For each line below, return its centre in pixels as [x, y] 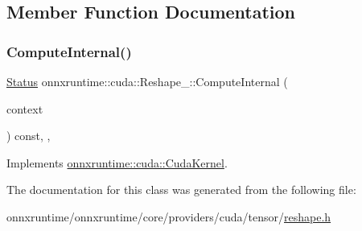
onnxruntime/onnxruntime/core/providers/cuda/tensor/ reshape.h [169, 216]
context [25, 108]
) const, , [29, 136]
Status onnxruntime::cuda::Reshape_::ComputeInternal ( [147, 81]
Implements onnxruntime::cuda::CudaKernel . [117, 162]
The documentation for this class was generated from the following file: [181, 190]
